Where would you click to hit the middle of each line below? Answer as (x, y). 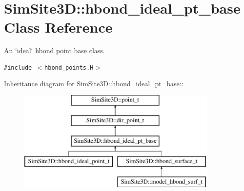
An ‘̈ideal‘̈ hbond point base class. (54, 50)
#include (18, 67)
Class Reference (58, 27)
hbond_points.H (69, 67)
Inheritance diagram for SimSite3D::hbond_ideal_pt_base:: (94, 83)
